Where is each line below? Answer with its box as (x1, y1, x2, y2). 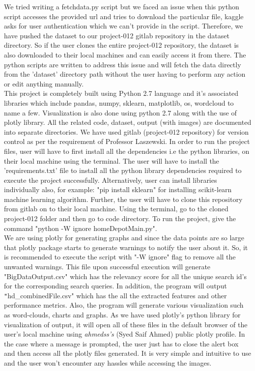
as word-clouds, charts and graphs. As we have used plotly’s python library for (4, 310, 241, 320)
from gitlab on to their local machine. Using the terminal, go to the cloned (4, 203, 228, 214)
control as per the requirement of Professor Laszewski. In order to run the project (4, 136, 250, 146)
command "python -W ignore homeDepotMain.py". (4, 223, 157, 233)
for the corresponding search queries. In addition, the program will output (4, 281, 227, 291)
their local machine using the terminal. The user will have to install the (4, 155, 219, 166)
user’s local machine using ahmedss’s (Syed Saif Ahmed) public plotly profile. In (4, 329, 245, 339)
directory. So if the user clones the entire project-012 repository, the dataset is (4, 40, 239, 50)
